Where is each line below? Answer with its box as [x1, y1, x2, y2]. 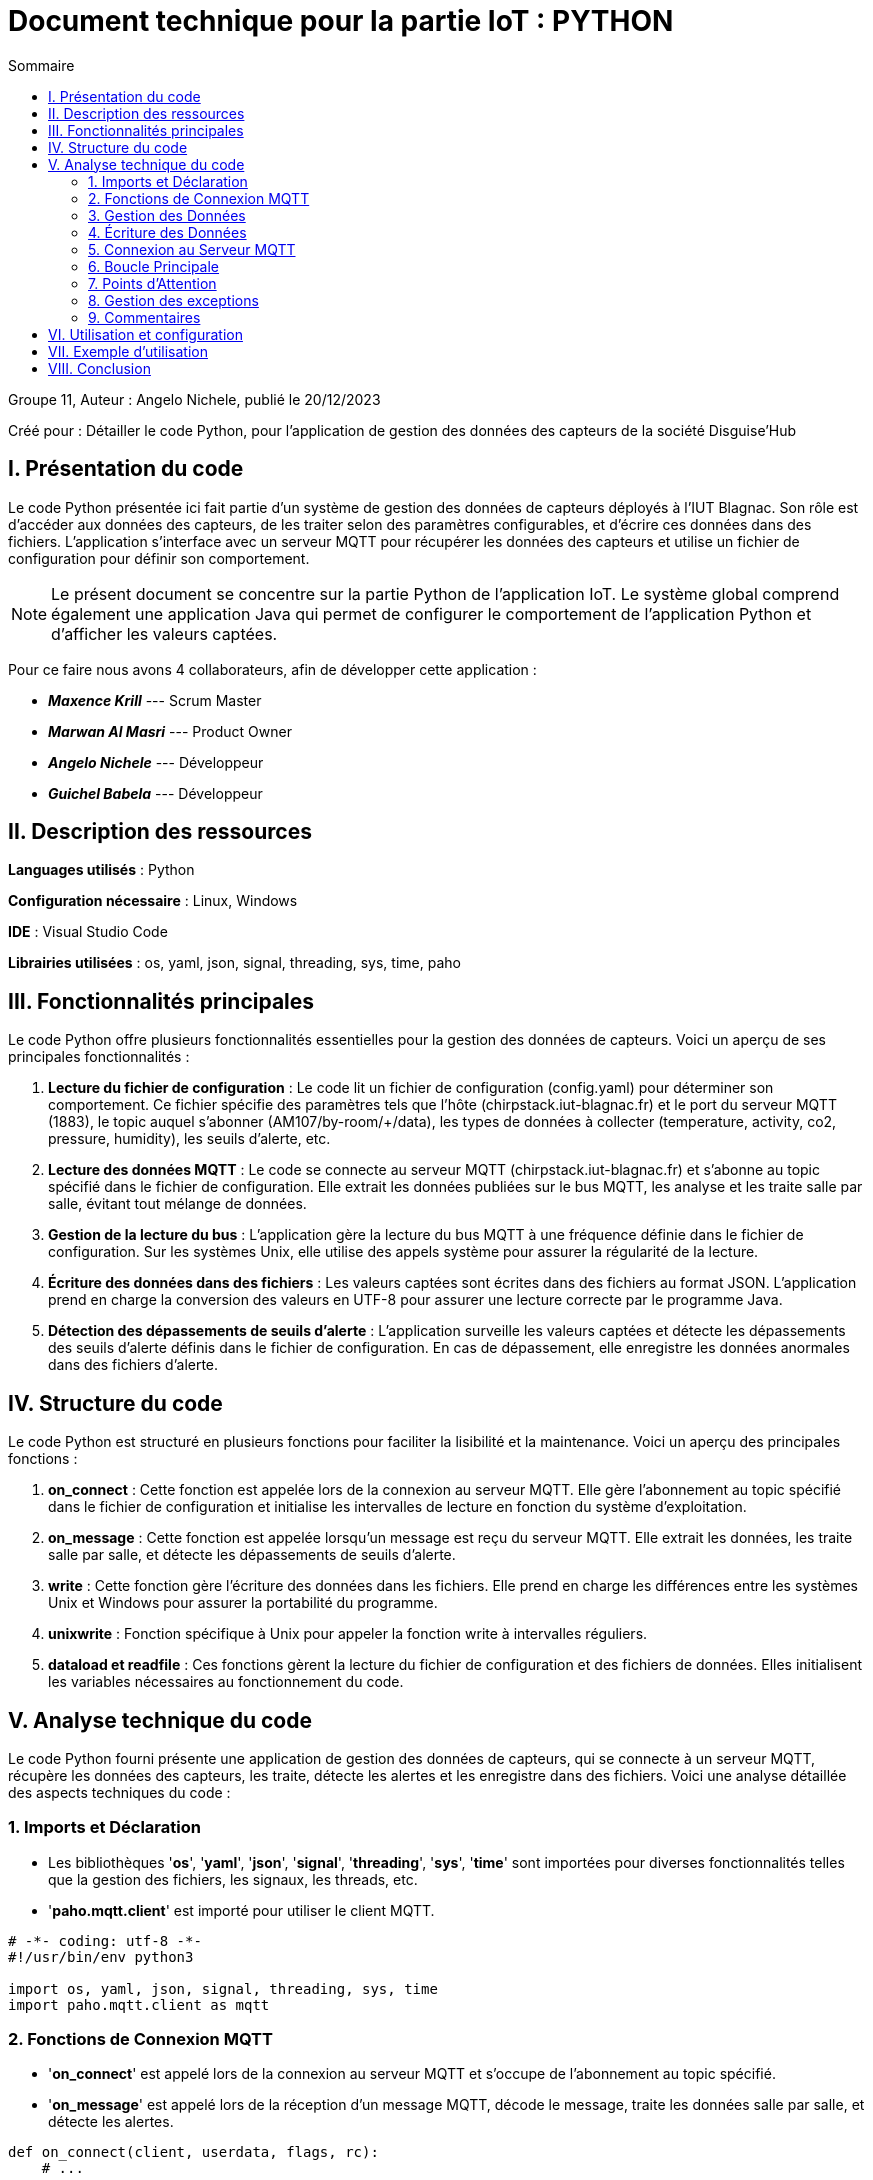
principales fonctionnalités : [8, 1048, 190, 1066]
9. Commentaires [88, 308, 201, 326]
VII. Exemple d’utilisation [48, 342, 208, 360]
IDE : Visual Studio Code [8, 923, 168, 941]
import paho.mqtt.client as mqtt [8, 1996, 270, 2013]
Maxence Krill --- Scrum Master [48, 691, 262, 709]
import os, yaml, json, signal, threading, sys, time [8, 1980, 438, 1997]
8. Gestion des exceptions [88, 291, 259, 309]
